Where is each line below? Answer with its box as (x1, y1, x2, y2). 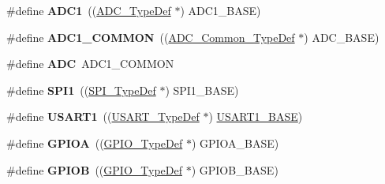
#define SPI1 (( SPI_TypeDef (6, 81, 156, 98)
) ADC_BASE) (304, 28, 379, 45)
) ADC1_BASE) (180, 2, 261, 18)
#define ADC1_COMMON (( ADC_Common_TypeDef (6, 28, 295, 45)
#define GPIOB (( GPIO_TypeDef (6, 161, 182, 178)
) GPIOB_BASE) (191, 161, 278, 178)
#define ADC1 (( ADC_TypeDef (6, 2, 171, 18)
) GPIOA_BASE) (191, 134, 279, 151)
